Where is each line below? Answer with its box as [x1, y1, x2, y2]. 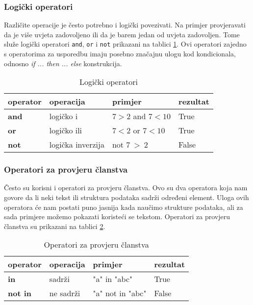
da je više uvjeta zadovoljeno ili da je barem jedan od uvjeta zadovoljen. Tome [4, 29, 240, 39]
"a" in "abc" [93, 273, 132, 285]
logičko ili [49, 125, 82, 136]
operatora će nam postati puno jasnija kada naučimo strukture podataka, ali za [4, 202, 243, 212]
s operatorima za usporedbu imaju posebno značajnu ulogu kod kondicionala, [4, 49, 236, 59]
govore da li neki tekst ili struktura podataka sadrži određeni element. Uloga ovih [4, 192, 249, 203]
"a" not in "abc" [93, 287, 147, 299]
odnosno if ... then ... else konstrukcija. [4, 58, 122, 68]
